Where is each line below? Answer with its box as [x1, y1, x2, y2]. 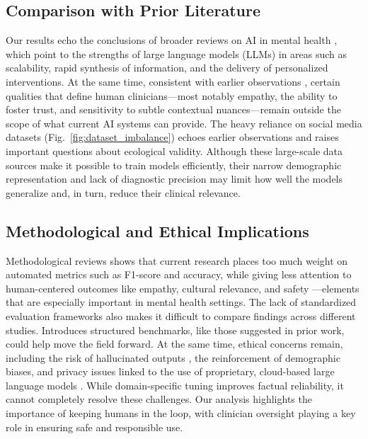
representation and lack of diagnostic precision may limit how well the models [6, 171, 343, 186]
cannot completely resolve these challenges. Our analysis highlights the [6, 392, 312, 406]
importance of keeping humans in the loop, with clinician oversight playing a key [6, 406, 356, 421]
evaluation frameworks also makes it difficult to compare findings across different [6, 308, 356, 323]
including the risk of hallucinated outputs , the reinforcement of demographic [6, 350, 340, 365]
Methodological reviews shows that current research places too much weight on [6, 253, 348, 268]
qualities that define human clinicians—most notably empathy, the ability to [6, 88, 338, 103]
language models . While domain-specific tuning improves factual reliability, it [6, 377, 344, 392]
